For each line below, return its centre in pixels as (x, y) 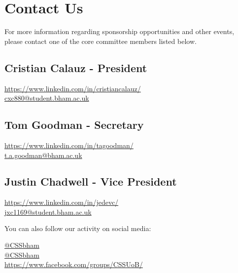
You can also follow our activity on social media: (78, 228)
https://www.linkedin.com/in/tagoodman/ (69, 145)
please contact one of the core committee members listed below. (101, 41)
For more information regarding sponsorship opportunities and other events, (119, 31)
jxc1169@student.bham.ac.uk (48, 212)
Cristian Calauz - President (76, 67)
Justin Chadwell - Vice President (91, 181)
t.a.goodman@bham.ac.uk (43, 155)
